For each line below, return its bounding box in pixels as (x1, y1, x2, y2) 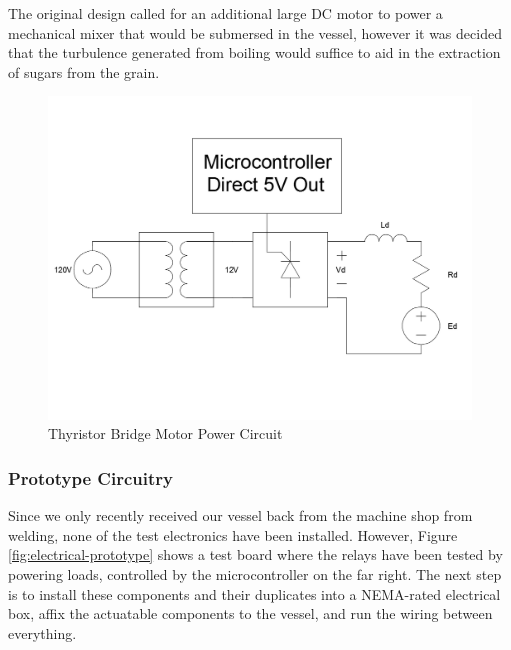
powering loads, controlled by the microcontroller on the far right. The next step (8, 563, 502, 584)
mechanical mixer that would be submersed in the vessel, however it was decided (8, 22, 502, 43)
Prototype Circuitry (8, 465, 173, 490)
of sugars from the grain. (8, 61, 160, 82)
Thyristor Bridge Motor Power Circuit (48, 423, 283, 444)
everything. (8, 622, 77, 643)
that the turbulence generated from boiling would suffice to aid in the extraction (8, 42, 501, 63)
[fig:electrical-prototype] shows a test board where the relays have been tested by (8, 544, 503, 565)
